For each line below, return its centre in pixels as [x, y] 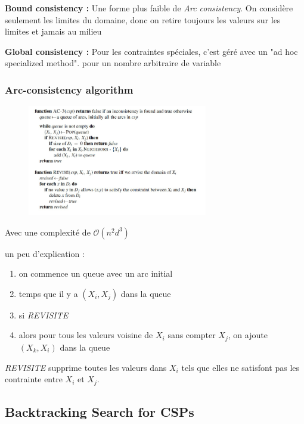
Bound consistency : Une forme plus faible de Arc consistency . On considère [149, 8]
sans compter [192, 335]
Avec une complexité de [48, 232]
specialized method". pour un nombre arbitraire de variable [113, 63]
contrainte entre [34, 379]
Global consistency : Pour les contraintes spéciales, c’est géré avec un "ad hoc [151, 51]
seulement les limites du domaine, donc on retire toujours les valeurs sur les [143, 19]
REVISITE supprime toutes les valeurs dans [86, 367]
